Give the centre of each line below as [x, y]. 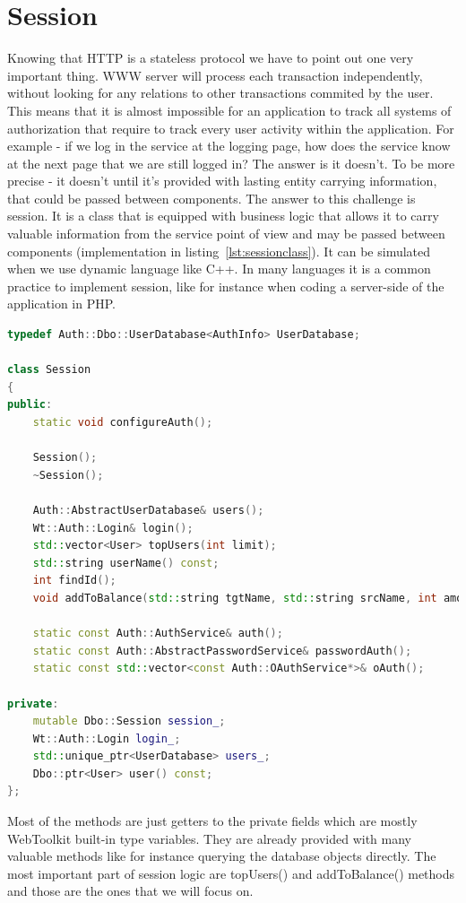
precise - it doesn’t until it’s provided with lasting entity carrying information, [222, 181]
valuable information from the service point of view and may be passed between [226, 234]
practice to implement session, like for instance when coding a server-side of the [226, 286]
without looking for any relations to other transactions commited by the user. [220, 93]
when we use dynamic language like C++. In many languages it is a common [219, 269]
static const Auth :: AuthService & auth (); [158, 634]
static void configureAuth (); [123, 422]
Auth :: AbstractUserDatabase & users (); [148, 510]
